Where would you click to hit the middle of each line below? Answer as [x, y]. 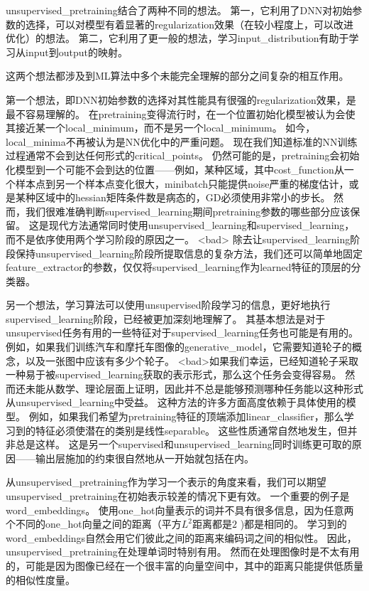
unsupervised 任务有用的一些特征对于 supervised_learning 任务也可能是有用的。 [182, 332]
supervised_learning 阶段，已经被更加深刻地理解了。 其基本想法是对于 [166, 318]
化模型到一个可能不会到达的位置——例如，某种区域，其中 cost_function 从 [175, 169]
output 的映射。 [93, 52]
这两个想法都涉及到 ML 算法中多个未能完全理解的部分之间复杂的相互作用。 [177, 76]
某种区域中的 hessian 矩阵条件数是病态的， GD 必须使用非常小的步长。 [173, 197]
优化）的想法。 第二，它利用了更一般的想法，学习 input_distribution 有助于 [177, 38]
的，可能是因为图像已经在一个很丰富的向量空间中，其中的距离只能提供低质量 [184, 565]
